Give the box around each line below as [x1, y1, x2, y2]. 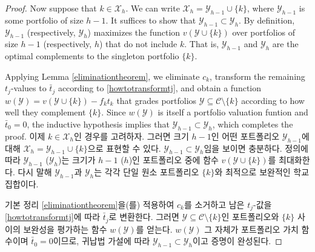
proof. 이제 [5, 129, 45, 142]
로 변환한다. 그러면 [108, 210, 179, 223]
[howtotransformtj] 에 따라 [5, 210, 101, 223]
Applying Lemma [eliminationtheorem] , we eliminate [5, 69, 200, 82]
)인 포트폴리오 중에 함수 [128, 153, 219, 166]
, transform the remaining [210, 69, 305, 82]
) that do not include [99, 37, 177, 50]
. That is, [184, 37, 219, 50]
